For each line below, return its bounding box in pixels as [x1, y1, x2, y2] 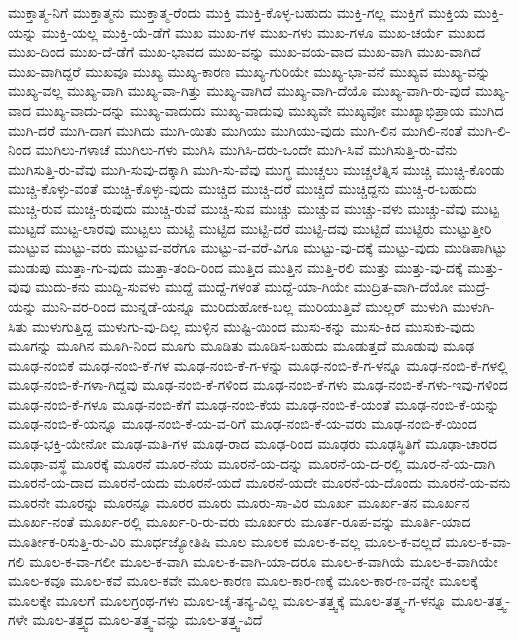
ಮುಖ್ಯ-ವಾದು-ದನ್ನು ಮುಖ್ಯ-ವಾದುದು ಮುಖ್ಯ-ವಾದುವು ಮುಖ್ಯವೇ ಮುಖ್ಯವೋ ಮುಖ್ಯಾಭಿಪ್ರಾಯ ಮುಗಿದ [35, 99, 504, 120]
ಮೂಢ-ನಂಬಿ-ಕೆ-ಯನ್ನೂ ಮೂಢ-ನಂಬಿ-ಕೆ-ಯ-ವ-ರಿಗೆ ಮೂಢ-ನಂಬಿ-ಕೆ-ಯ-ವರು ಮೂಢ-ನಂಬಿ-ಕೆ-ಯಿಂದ [8, 413, 477, 434]
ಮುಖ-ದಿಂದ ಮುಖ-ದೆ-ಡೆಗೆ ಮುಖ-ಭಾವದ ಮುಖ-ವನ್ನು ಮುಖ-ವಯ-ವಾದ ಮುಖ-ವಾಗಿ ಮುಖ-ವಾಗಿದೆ [8, 41, 481, 62]
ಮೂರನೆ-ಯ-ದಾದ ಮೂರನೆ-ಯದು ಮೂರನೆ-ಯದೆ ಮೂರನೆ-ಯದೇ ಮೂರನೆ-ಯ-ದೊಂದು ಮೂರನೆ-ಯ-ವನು [8, 472, 511, 493]
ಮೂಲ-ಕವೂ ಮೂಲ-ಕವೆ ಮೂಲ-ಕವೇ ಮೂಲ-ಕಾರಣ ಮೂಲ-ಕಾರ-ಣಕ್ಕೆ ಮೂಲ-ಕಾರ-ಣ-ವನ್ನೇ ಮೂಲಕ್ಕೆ [8, 570, 478, 591]
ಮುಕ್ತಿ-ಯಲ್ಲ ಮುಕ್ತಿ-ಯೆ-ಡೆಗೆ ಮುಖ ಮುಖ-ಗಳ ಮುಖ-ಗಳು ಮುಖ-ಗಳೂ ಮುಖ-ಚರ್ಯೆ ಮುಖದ [41, 21, 486, 42]
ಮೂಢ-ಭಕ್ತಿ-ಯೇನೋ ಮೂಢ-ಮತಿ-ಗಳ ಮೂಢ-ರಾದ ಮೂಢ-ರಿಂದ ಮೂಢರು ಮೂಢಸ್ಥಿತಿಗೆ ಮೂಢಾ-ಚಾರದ [8, 433, 498, 454]
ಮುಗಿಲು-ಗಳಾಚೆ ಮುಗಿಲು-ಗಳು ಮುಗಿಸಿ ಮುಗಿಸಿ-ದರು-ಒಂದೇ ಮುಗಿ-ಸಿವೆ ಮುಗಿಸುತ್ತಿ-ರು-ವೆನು [35, 139, 458, 160]
